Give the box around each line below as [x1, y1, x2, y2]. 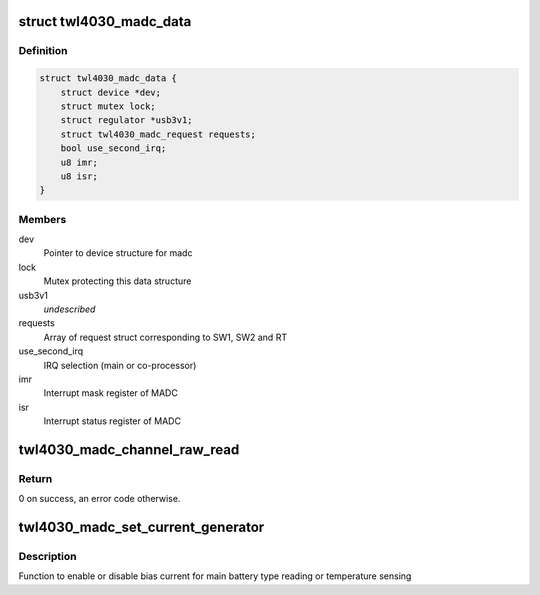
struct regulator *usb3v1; [60, 115, 194, 126]
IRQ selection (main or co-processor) [43, 359, 197, 371]
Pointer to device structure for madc [43, 247, 193, 259]
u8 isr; [60, 170, 99, 182]
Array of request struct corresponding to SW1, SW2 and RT [43, 331, 288, 343]
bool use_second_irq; [60, 143, 167, 154]
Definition [18, 44, 68, 58]
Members [18, 212, 67, 226]
